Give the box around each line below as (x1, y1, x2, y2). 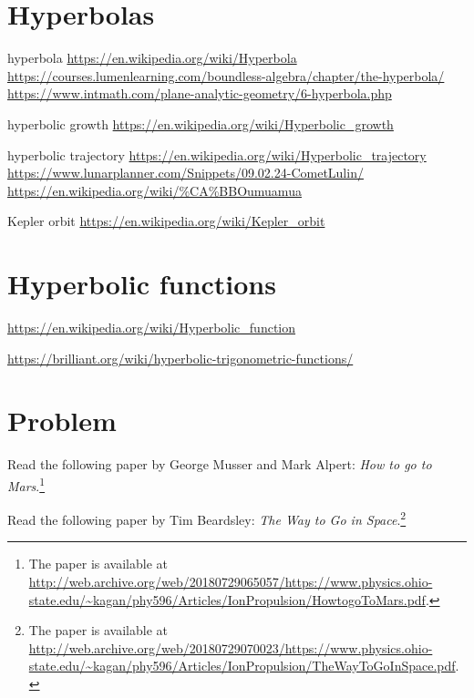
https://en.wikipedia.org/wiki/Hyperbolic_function (7, 318, 296, 336)
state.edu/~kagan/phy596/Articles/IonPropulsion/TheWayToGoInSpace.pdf (28, 656, 456, 675)
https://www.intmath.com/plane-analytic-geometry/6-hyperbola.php (7, 84, 392, 103)
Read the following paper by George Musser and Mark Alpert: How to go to (7, 455, 432, 474)
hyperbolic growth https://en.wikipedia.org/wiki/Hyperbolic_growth (7, 114, 394, 133)
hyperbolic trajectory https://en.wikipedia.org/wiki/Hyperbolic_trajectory (7, 145, 427, 164)
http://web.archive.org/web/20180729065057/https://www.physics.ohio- (28, 572, 433, 590)
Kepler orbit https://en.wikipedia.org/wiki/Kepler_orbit (7, 211, 325, 231)
